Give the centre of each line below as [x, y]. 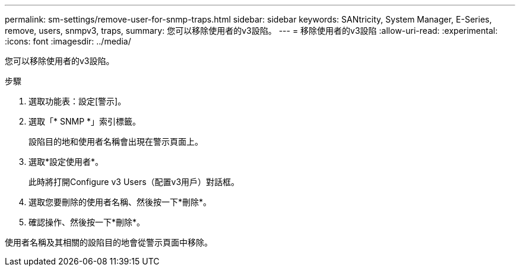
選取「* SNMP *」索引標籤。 [85, 121]
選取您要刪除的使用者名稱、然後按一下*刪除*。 [120, 202]
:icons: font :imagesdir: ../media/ [68, 41]
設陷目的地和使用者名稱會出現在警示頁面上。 [116, 141]
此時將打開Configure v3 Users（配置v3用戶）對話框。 [134, 182]
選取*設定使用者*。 [66, 162]
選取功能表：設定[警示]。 [77, 101]
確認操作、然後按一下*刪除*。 [87, 222]
